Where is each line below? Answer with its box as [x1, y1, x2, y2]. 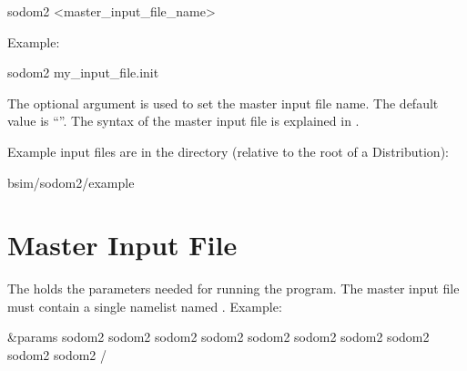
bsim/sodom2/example [7, 172, 135, 191]
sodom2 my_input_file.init [7, 63, 159, 82]
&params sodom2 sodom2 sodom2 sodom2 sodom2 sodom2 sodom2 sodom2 [7, 327, 430, 346]
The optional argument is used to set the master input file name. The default [7, 93, 439, 112]
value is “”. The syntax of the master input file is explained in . [7, 111, 360, 130]
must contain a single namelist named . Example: [7, 296, 282, 315]
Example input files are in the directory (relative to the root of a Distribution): [7, 141, 449, 160]
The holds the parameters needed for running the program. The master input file [7, 279, 460, 298]
